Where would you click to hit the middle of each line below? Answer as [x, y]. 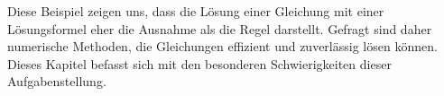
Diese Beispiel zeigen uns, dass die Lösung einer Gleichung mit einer [196, 11]
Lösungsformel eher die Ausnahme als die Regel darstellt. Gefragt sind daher [220, 28]
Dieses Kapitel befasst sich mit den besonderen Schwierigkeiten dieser [199, 63]
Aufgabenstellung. [57, 81]
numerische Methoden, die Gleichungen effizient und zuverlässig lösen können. [222, 46]
